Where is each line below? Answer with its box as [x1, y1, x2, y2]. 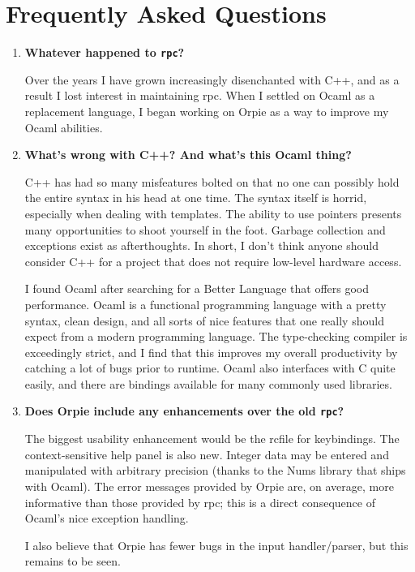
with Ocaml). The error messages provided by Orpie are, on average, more [24, 477, 394, 494]
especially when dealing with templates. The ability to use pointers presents [24, 204, 402, 221]
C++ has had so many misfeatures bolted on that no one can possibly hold [24, 173, 400, 190]
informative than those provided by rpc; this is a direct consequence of [24, 493, 375, 510]
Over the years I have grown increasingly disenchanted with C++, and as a [24, 71, 400, 88]
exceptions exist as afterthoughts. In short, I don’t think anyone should [24, 237, 379, 254]
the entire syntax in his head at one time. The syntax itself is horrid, [24, 189, 367, 206]
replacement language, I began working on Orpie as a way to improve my [24, 102, 389, 119]
